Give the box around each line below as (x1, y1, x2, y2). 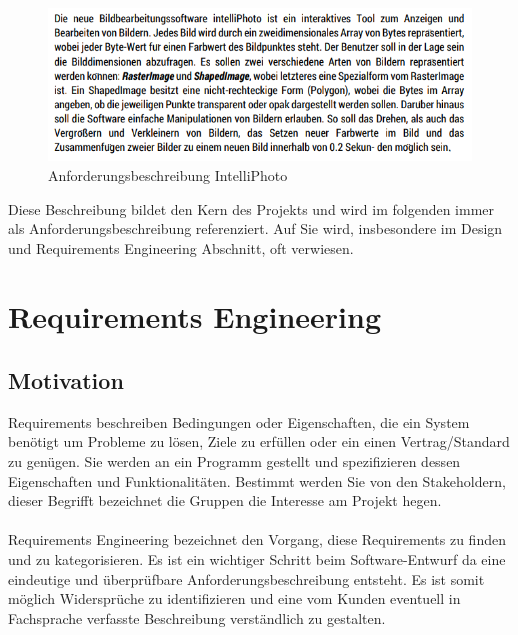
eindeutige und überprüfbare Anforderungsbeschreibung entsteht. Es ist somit (8, 568, 485, 589)
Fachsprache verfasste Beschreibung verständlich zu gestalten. (8, 607, 386, 628)
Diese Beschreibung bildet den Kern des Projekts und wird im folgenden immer (8, 198, 495, 219)
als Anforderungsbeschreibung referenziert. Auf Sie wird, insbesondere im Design (8, 218, 503, 239)
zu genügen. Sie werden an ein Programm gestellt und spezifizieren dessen (8, 451, 461, 472)
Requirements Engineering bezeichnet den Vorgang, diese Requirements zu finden (8, 529, 506, 550)
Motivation (8, 365, 124, 396)
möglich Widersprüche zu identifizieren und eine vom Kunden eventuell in (8, 588, 461, 609)
